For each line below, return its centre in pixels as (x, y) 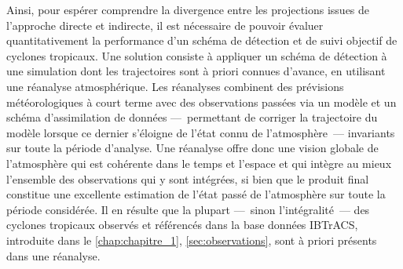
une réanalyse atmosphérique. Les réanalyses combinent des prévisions (175, 86)
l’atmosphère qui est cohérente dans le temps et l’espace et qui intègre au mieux (199, 163)
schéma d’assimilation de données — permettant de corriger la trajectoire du (192, 117)
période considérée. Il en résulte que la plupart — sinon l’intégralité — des (188, 209)
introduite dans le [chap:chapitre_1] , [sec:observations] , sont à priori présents (192, 240)
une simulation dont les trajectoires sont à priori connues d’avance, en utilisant (196, 71)
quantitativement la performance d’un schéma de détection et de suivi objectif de (202, 40)
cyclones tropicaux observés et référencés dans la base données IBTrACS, (182, 225)
